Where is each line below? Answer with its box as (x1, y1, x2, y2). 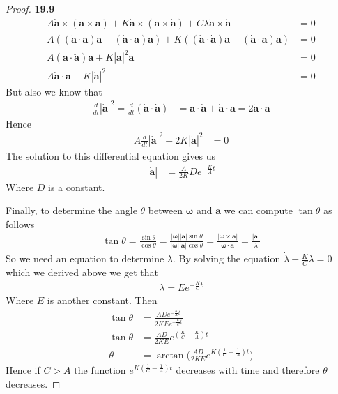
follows (6, 216, 35, 231)
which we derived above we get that (6, 264, 158, 279)
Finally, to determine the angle (6, 203, 137, 218)
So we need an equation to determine (6, 251, 164, 266)
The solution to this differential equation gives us (6, 148, 215, 162)
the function (74, 363, 126, 377)
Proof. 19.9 (6, 1, 55, 15)
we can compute (224, 203, 293, 218)
